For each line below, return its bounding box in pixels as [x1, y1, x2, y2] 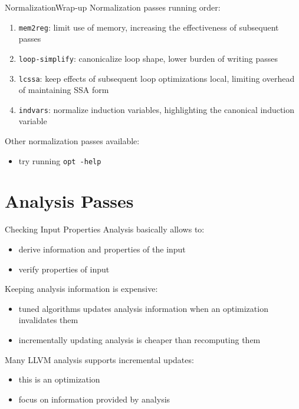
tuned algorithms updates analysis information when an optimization [18, 302, 268, 314]
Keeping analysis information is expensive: [5, 282, 158, 295]
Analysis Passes [5, 189, 134, 213]
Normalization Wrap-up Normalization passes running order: [5, 1, 221, 13]
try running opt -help [18, 154, 101, 167]
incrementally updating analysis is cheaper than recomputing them [18, 333, 261, 345]
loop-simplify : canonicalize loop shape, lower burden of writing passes [18, 52, 278, 64]
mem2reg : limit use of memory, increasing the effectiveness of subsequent [18, 21, 279, 33]
